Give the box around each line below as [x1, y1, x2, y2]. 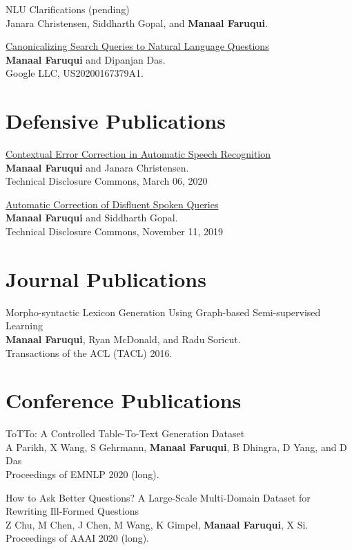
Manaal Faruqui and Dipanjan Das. [6, 52, 166, 66]
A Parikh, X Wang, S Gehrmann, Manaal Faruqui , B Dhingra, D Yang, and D [6, 439, 347, 454]
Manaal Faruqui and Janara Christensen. [6, 160, 189, 174]
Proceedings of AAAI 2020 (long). [6, 531, 149, 545]
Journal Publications [6, 264, 206, 293]
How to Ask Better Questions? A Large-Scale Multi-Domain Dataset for [6, 490, 311, 504]
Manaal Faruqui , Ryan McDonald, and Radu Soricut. [6, 331, 241, 346]
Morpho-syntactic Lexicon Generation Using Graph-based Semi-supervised [6, 304, 321, 319]
